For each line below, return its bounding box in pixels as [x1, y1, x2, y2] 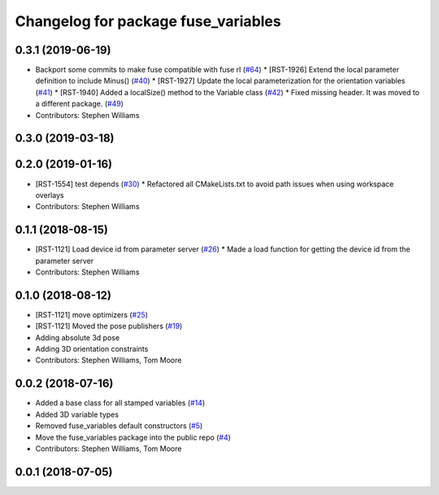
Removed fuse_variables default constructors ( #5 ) [35, 421, 203, 431]
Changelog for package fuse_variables [15, 12, 281, 30]
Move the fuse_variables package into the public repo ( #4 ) [35, 432, 232, 442]
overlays [35, 190, 64, 199]
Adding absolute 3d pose [35, 332, 120, 342]
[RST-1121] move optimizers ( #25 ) [35, 309, 149, 319]
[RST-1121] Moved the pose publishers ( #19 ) [35, 322, 183, 331]
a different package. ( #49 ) [35, 99, 124, 109]
